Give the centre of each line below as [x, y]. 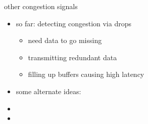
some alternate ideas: [48, 91]
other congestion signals [41, 6]
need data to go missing [65, 40]
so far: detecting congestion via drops [73, 23]
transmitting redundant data [72, 57]
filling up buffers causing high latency [86, 74]
